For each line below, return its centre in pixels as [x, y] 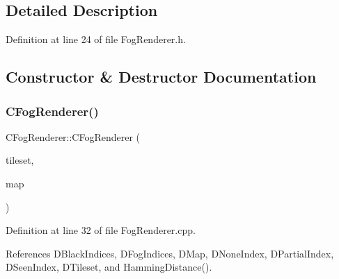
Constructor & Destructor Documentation [161, 77]
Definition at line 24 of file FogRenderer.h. [96, 39]
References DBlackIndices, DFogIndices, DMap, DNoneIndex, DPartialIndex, [170, 253]
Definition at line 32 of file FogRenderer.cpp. [101, 230]
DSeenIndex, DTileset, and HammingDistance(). [109, 267]
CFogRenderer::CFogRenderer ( [73, 136]
